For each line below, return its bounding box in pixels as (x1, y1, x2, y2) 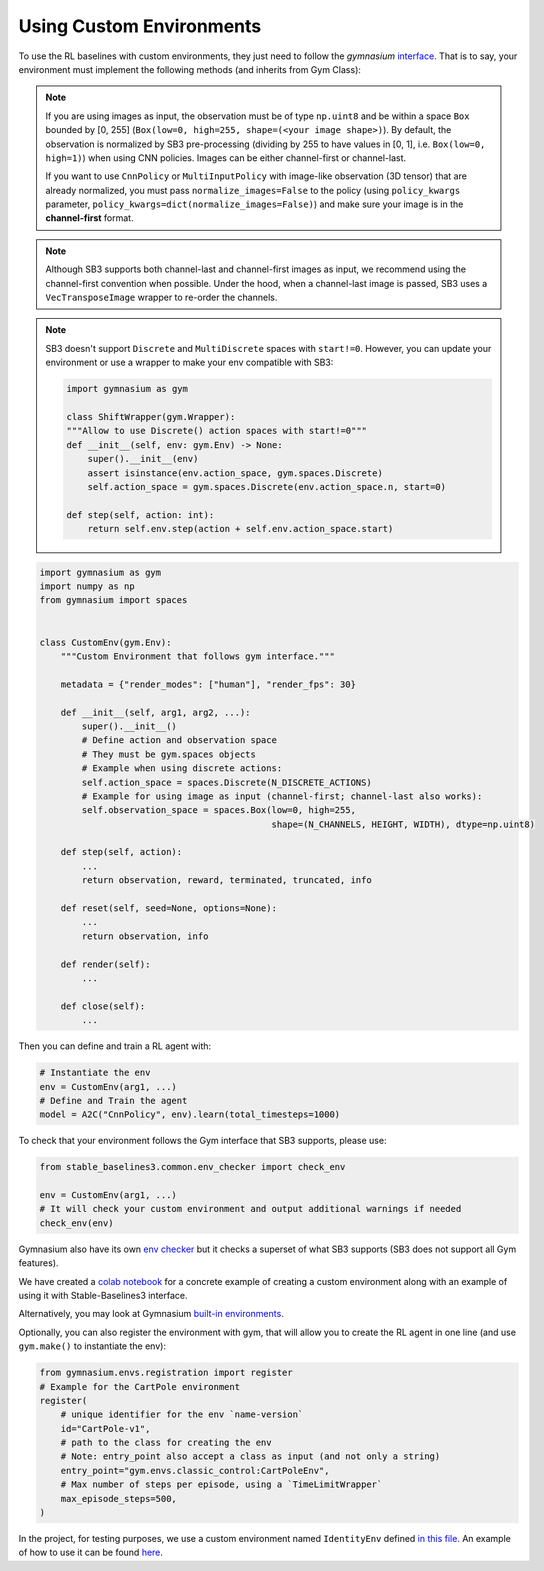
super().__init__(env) (87, 453, 199, 465)
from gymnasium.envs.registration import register (39, 1367, 294, 1379)
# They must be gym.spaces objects (81, 748, 257, 760)
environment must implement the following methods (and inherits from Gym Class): (18, 63, 362, 75)
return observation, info (81, 930, 209, 942)
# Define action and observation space (81, 735, 277, 746)
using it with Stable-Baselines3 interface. (18, 1289, 188, 1301)
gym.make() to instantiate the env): (18, 1340, 167, 1352)
